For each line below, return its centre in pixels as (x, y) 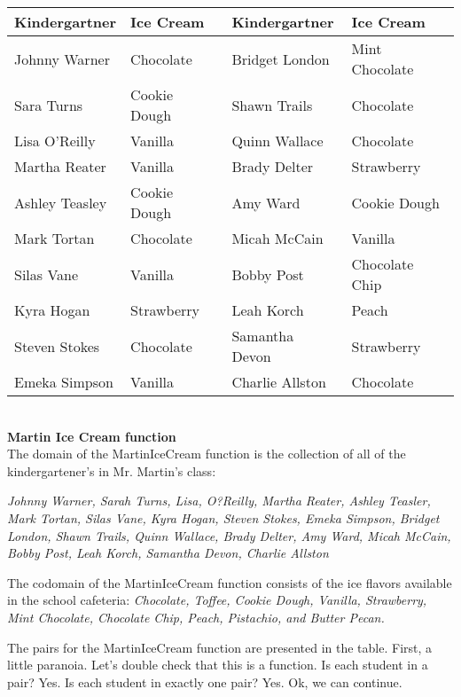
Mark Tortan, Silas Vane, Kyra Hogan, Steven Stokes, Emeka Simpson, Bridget (223, 517)
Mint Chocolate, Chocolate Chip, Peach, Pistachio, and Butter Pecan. (196, 617)
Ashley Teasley (61, 202)
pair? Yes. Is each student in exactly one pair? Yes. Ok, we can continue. (205, 681)
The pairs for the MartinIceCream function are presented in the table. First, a (220, 647)
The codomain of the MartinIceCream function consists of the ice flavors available (230, 582)
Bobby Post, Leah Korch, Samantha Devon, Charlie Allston (168, 553)
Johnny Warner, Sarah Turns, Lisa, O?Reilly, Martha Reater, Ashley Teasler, (219, 501)
